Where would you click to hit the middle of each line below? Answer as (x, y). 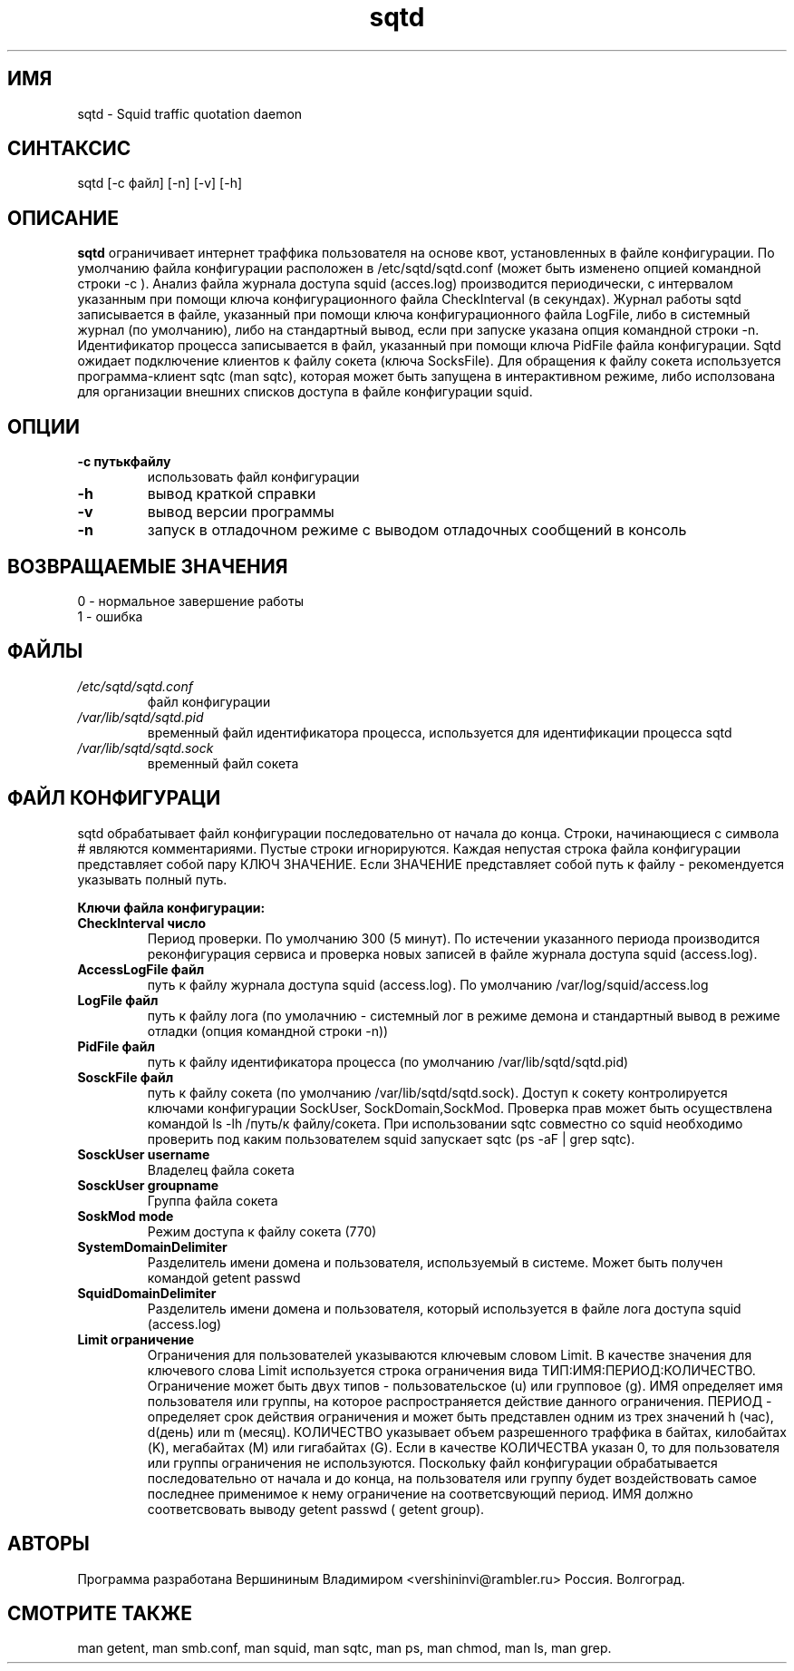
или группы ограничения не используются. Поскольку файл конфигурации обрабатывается (432, 1462)
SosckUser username (144, 1154)
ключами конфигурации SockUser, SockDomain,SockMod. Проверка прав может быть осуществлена (460, 1108)
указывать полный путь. (152, 879)
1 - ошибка (110, 616)
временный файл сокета (223, 763)
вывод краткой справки (232, 494)
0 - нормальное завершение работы (190, 601)
